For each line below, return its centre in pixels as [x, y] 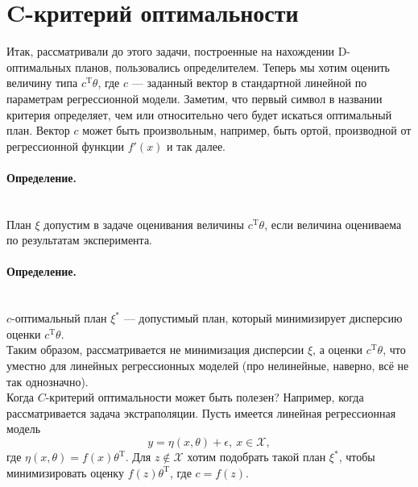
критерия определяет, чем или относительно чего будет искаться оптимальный [199, 114]
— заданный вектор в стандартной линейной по [249, 83]
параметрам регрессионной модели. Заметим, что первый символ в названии [195, 98]
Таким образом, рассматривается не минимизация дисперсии [155, 350]
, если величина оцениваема [333, 224]
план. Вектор [38, 130]
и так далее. [197, 146]
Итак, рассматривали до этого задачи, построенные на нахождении [170, 51]
